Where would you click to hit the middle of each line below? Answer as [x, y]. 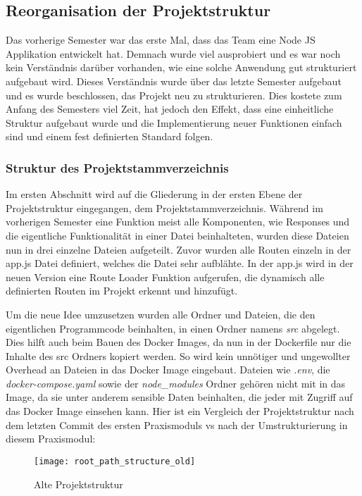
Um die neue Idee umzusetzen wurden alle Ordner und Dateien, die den [161, 314]
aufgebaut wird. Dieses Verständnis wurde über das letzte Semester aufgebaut [174, 81]
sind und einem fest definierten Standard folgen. [110, 136]
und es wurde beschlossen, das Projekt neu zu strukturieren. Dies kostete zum [174, 95]
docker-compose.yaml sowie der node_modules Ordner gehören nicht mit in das [176, 383]
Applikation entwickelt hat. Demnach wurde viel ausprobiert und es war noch [173, 53]
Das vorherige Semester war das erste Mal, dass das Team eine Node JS [161, 40]
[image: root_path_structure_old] [115, 461]
